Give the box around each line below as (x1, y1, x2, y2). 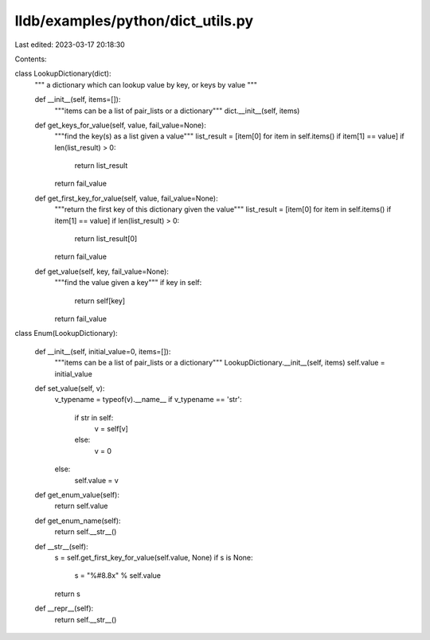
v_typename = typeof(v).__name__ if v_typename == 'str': (54, 395, 242, 404)
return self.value (54, 501, 108, 511)
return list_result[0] (74, 234, 138, 244)
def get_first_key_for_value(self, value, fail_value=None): (34, 193, 218, 203)
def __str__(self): (34, 541, 89, 551)
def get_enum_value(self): (34, 490, 119, 500)
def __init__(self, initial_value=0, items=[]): (34, 346, 171, 356)
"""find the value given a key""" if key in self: (54, 278, 202, 287)
